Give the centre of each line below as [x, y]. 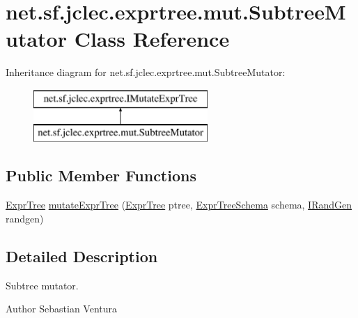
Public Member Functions [101, 175]
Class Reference [152, 39]
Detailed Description [82, 256]
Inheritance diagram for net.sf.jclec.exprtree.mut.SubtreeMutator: [146, 72]
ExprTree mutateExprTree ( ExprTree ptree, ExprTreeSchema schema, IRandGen [179, 205]
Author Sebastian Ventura [62, 309]
